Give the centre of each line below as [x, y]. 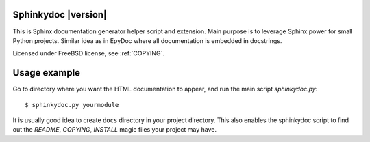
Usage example [47, 73]
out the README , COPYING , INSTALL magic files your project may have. [115, 130]
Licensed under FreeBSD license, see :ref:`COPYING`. [88, 53]
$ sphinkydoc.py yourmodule [72, 105]
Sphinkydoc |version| [60, 15]
